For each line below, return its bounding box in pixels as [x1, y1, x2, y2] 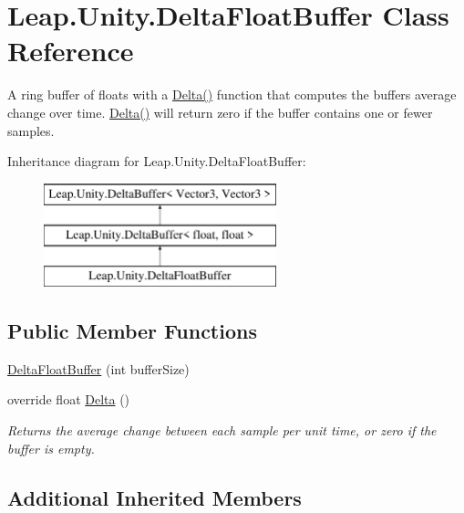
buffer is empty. [7, 438, 95, 457]
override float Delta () [7, 390, 130, 409]
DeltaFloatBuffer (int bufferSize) [7, 359, 190, 378]
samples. [7, 120, 55, 140]
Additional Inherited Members [7, 483, 302, 511]
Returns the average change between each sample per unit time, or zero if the [7, 421, 437, 440]
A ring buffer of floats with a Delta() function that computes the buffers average [7, 85, 457, 104]
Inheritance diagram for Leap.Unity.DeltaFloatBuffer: [7, 152, 306, 171]
